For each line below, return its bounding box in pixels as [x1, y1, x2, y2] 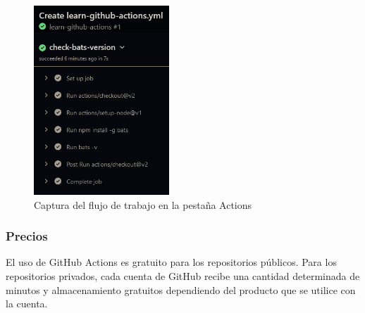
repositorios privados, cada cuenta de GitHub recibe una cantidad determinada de [6, 269, 360, 283]
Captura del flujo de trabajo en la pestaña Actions [34, 197, 252, 212]
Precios [6, 227, 48, 245]
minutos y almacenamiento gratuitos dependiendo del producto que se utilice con [6, 282, 356, 297]
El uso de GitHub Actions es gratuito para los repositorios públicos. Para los [6, 255, 337, 269]
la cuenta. [6, 296, 48, 311]
